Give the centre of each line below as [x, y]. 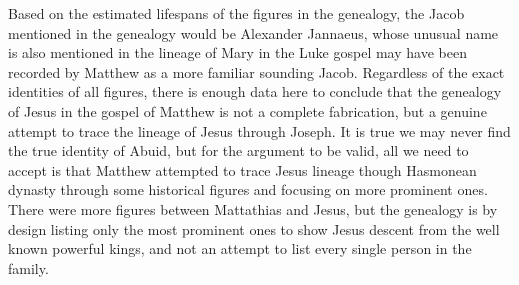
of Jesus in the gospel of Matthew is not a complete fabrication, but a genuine [247, 110]
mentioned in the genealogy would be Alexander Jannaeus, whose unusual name [253, 32]
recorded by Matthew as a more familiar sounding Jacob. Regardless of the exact [256, 71]
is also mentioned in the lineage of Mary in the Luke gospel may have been [237, 52]
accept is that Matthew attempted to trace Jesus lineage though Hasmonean [242, 169]
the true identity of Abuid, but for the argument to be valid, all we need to [238, 150]
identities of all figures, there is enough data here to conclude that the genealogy [255, 91]
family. [28, 267]
